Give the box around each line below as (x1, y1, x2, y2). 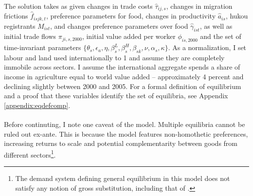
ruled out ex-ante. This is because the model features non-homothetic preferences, (4, 128, 248, 139)
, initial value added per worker (82, 31, 176, 41)
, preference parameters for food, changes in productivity (46, 11, 216, 21)
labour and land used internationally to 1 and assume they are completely (4, 52, 225, 62)
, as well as (199, 20, 233, 31)
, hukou (225, 11, 248, 21)
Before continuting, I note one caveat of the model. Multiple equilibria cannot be (4, 119, 245, 129)
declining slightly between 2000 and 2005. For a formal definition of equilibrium (4, 81, 241, 91)
